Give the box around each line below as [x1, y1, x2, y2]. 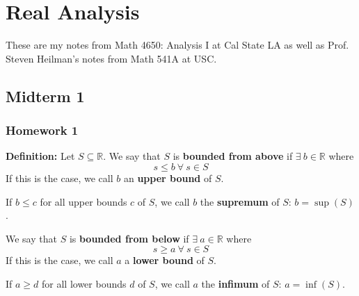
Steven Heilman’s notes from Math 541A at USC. [6, 51, 217, 65]
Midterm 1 [6, 85, 85, 106]
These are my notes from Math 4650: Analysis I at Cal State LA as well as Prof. [6, 38, 349, 52]
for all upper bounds [40, 194, 127, 208]
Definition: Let [6, 149, 75, 163]
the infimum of [201, 276, 270, 290]
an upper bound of [123, 170, 212, 185]
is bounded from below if [69, 231, 189, 245]
